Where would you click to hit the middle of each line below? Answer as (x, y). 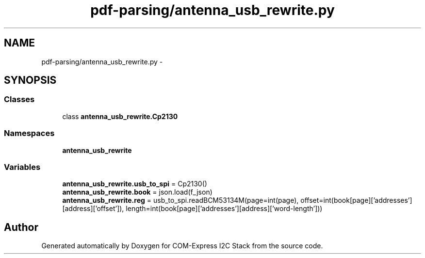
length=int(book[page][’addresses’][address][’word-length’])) (224, 209)
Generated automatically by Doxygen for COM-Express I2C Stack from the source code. (182, 246)
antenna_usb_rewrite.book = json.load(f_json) (137, 192)
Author (21, 227)
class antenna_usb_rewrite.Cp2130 (120, 116)
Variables (22, 167)
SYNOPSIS (30, 80)
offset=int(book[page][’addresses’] (356, 200)
